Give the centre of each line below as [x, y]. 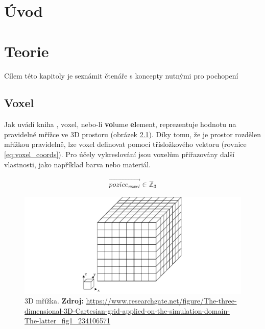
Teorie [27, 51]
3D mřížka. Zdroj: [54, 301]
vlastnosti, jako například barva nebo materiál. [77, 164]
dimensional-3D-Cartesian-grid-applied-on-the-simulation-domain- [127, 310]
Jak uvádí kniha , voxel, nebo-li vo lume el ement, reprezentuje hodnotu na [120, 124]
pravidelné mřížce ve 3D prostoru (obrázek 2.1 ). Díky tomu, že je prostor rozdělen [132, 134]
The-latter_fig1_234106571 [68, 321]
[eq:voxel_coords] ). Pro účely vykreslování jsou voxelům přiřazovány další [119, 154]
